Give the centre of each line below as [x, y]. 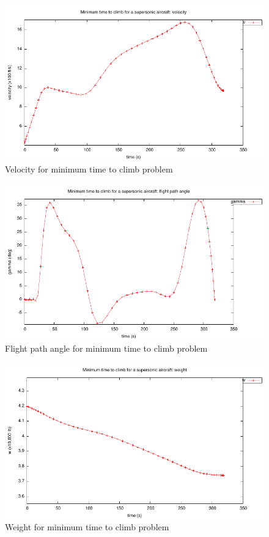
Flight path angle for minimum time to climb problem [106, 348]
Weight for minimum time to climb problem [87, 527]
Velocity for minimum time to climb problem [89, 169]
